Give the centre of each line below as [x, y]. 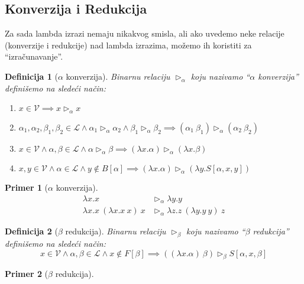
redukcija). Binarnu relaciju [116, 231]
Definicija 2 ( [31, 231]
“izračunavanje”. [34, 56]
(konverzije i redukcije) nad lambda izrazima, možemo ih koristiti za [128, 45]
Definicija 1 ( [31, 76]
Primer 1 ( [27, 187]
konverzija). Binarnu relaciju [118, 76]
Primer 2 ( [27, 273]
